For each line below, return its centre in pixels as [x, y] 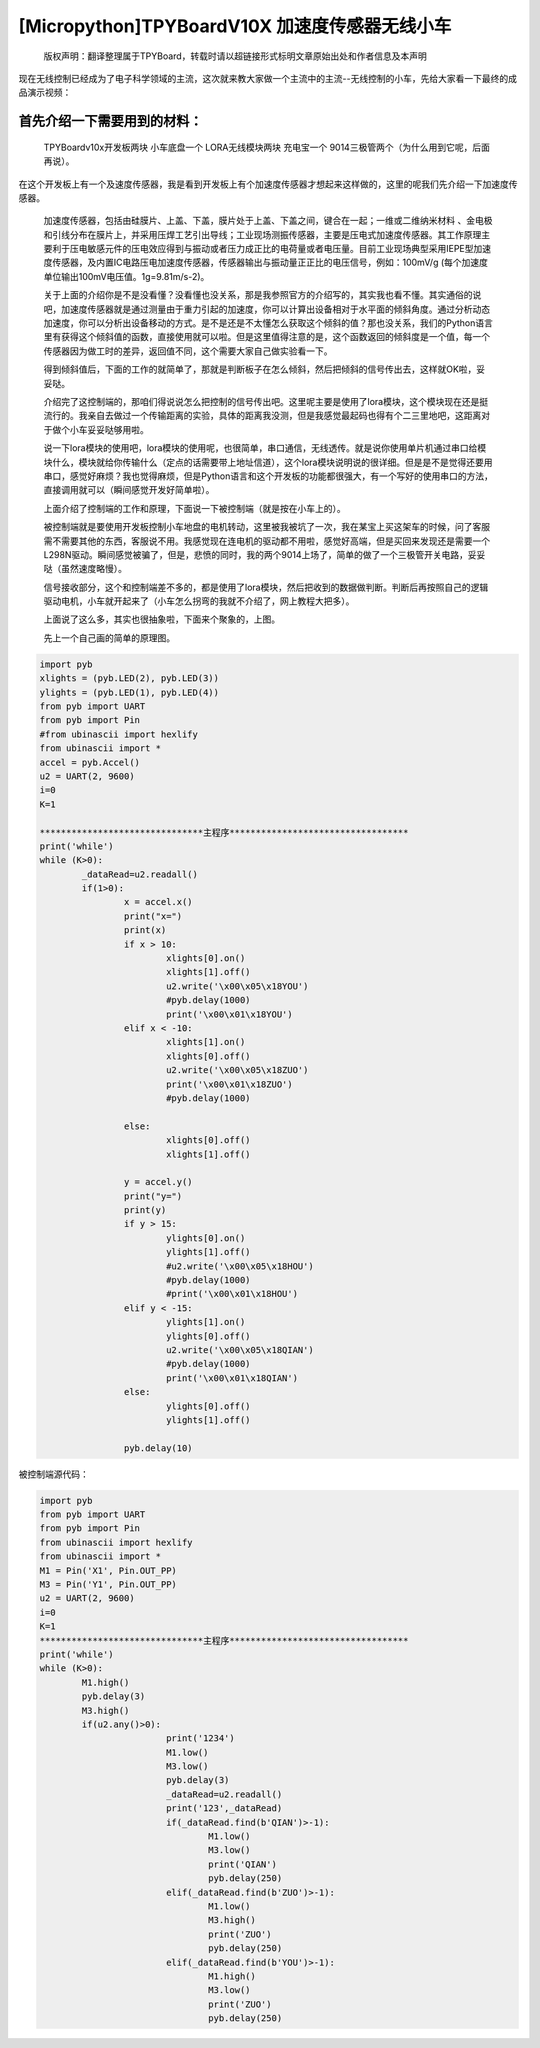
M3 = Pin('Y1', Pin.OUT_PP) [108, 1584]
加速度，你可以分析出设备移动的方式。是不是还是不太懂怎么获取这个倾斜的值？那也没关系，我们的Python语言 [268, 323]
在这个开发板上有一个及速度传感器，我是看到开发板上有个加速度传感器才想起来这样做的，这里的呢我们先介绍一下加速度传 [268, 184]
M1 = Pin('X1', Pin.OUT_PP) [108, 1570]
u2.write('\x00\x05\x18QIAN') [239, 1349]
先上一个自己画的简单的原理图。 [109, 637]
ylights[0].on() [205, 1238]
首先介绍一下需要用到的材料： [110, 121]
